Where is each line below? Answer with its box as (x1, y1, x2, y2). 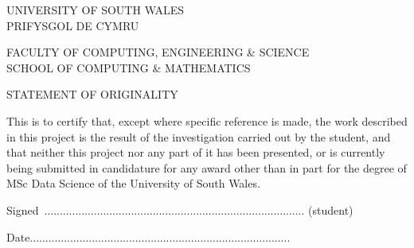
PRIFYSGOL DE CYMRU (6, 17, 139, 33)
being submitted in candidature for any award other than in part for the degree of (6, 159, 407, 176)
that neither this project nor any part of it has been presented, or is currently (6, 144, 385, 161)
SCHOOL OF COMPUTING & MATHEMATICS (6, 59, 251, 76)
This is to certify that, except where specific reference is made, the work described (6, 112, 408, 129)
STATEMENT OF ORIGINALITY (6, 86, 178, 103)
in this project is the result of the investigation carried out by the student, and (6, 128, 391, 145)
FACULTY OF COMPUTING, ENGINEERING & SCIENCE (6, 44, 310, 60)
